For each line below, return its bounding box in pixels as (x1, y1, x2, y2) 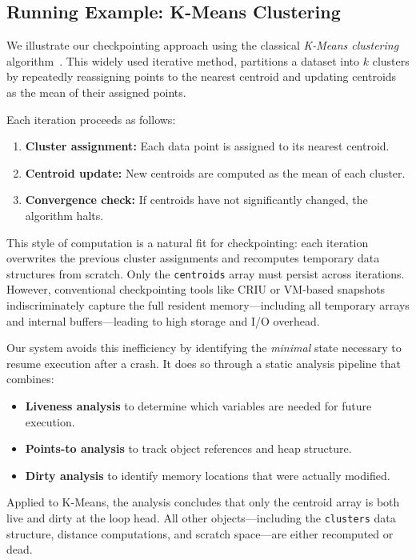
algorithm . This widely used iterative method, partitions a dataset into (6, 52, 360, 69)
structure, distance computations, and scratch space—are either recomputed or (6, 525, 394, 542)
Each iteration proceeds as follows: (6, 110, 176, 127)
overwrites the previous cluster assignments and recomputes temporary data (6, 250, 380, 266)
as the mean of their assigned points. (6, 83, 186, 100)
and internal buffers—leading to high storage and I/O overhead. (6, 312, 320, 329)
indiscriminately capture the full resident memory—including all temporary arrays (6, 296, 410, 313)
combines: (6, 370, 54, 387)
